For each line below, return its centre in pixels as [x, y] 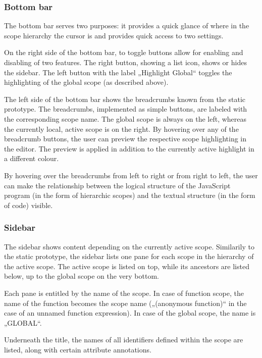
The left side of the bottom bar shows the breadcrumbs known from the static [125, 99]
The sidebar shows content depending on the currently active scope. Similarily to [129, 246]
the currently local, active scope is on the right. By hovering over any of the [121, 129]
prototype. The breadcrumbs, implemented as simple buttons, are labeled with [126, 109]
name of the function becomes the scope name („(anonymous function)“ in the [125, 303]
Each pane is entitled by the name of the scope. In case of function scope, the [124, 293]
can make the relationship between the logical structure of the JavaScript [117, 185]
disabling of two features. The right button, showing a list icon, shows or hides [125, 62]
